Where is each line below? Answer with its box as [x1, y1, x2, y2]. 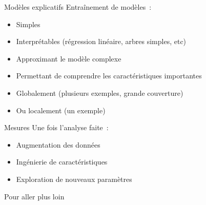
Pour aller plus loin [4, 191, 65, 201]
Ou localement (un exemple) [16, 105, 106, 115]
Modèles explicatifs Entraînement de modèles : [4, 2, 152, 12]
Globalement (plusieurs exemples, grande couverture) [16, 87, 183, 98]
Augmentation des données [16, 139, 100, 150]
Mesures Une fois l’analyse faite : [4, 122, 109, 133]
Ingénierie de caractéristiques [16, 156, 108, 167]
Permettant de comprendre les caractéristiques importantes [16, 70, 202, 81]
